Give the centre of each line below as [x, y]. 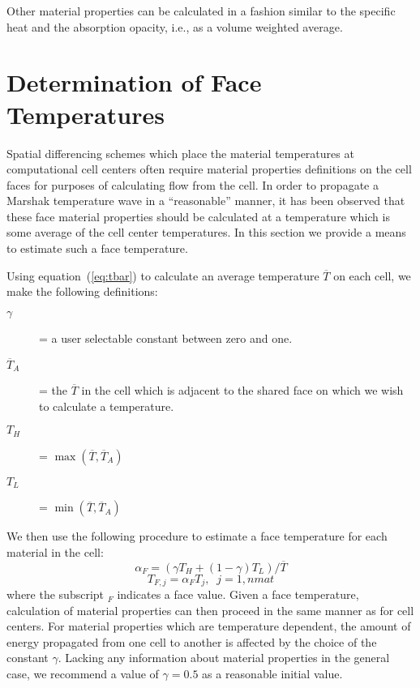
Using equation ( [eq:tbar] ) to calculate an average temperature [163, 275]
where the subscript [56, 594]
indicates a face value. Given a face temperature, [238, 594]
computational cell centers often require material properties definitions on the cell [209, 169]
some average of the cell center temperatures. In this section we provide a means [206, 232]
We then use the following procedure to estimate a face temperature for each [197, 536]
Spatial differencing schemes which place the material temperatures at [180, 153]
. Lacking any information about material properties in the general [224, 658]
